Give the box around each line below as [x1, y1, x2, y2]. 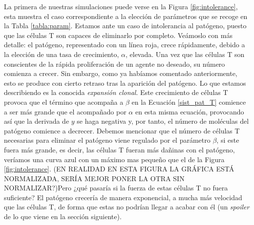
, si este [216, 135, 239, 145]
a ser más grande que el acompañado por [4, 106, 127, 116]
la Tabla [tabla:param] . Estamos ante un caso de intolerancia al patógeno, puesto [4, 20, 247, 31]
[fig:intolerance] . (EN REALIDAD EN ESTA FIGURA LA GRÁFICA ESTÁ [4, 164, 234, 174]
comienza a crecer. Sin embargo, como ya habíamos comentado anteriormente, [4, 68, 237, 78]
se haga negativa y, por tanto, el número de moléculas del [77, 116, 249, 126]
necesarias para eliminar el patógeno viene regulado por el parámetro [4, 135, 211, 145]
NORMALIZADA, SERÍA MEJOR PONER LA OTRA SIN [4, 173, 185, 183]
